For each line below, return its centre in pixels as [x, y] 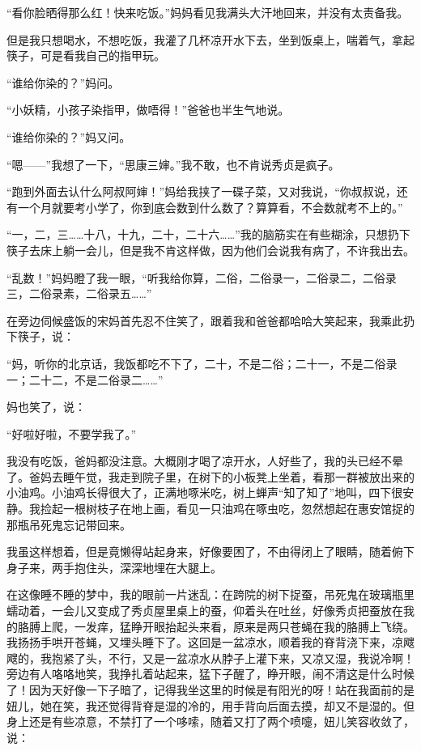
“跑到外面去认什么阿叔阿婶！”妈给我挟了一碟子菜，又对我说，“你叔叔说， [202, 191]
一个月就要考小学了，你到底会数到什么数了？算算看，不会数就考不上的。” [210, 207]
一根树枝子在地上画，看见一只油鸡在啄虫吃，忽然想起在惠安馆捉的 [238, 509]
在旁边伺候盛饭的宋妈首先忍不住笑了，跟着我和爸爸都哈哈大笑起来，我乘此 [205, 320]
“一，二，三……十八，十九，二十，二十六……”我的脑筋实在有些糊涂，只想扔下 [208, 234]
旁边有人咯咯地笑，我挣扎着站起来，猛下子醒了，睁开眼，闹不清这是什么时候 [210, 674]
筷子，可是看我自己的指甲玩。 [86, 55]
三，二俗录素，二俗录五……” [79, 293]
